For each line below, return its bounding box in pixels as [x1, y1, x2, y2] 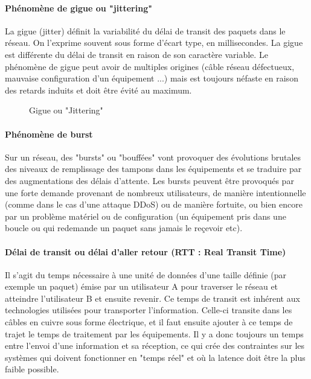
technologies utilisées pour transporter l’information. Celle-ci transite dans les [5, 304, 292, 316]
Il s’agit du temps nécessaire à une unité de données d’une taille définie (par [5, 268, 286, 281]
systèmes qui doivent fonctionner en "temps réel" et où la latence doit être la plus [5, 351, 306, 363]
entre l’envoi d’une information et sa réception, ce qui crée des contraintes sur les [5, 339, 305, 352]
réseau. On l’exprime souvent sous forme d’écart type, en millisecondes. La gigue [5, 36, 303, 49]
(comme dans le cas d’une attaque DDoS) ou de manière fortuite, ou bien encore [5, 198, 303, 211]
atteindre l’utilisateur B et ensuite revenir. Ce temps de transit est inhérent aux [5, 291, 300, 304]
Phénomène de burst [5, 127, 93, 140]
